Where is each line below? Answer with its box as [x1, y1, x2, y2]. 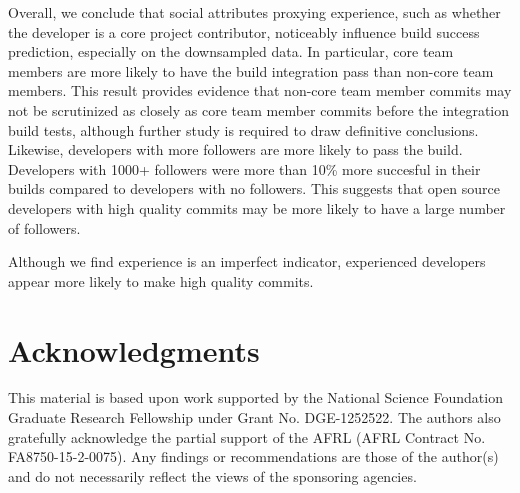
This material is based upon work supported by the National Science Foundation [8, 387, 503, 408]
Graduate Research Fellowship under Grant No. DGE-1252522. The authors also [8, 407, 501, 428]
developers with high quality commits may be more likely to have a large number [8, 197, 506, 218]
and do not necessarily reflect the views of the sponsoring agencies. [8, 465, 417, 486]
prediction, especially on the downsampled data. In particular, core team [8, 41, 454, 62]
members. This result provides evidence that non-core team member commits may [8, 80, 512, 101]
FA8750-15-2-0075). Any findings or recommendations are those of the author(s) [8, 446, 499, 467]
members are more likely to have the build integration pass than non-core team [8, 60, 494, 81]
